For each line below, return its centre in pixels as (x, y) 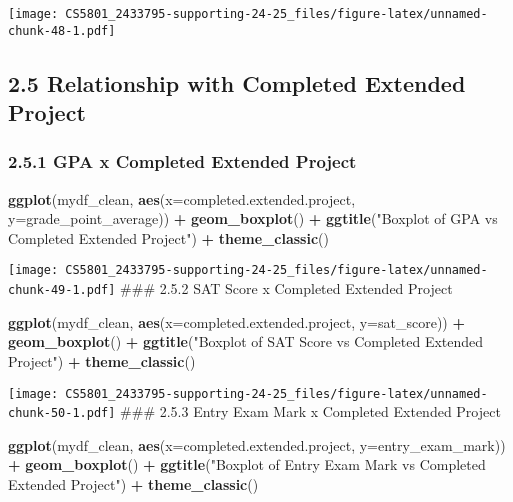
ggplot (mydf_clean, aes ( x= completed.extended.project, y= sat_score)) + (236, 321)
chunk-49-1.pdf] (62, 290)
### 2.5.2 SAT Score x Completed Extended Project (286, 288)
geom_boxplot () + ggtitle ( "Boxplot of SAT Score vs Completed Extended (246, 341)
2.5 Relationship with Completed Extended (237, 82)
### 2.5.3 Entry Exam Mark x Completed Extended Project (310, 411)
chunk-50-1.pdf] (62, 413)
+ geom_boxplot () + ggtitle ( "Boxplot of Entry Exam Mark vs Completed (247, 464)
